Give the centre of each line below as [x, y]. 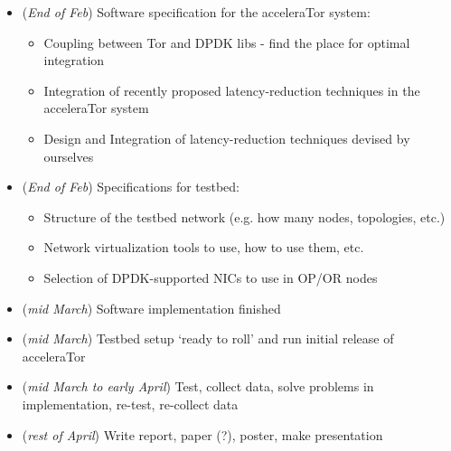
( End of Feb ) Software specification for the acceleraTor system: [196, 12]
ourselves [69, 156]
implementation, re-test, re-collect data [130, 404]
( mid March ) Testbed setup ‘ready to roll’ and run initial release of [208, 338]
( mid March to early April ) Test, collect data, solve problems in [198, 386]
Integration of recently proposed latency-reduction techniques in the [232, 90]
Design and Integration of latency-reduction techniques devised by [227, 138]
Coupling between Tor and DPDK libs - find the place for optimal [227, 42]
